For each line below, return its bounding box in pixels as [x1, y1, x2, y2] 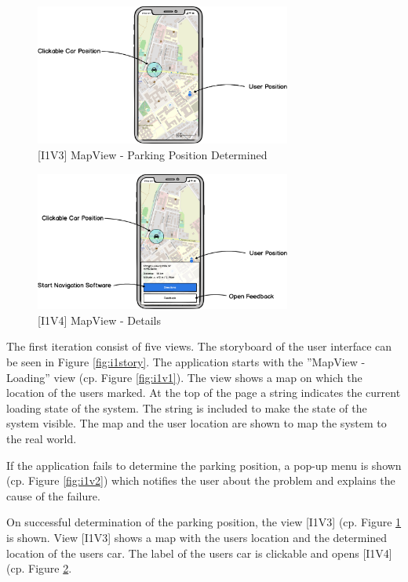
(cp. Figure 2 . [6, 560, 72, 577]
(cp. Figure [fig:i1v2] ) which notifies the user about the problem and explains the [6, 472, 395, 489]
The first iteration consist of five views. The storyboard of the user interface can [6, 338, 392, 355]
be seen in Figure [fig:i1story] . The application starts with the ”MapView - [6, 354, 366, 370]
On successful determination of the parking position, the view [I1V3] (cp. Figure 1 [6, 514, 402, 530]
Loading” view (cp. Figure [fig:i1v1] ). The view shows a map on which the [6, 369, 362, 385]
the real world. [6, 431, 77, 447]
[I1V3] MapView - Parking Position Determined [38, 147, 268, 163]
